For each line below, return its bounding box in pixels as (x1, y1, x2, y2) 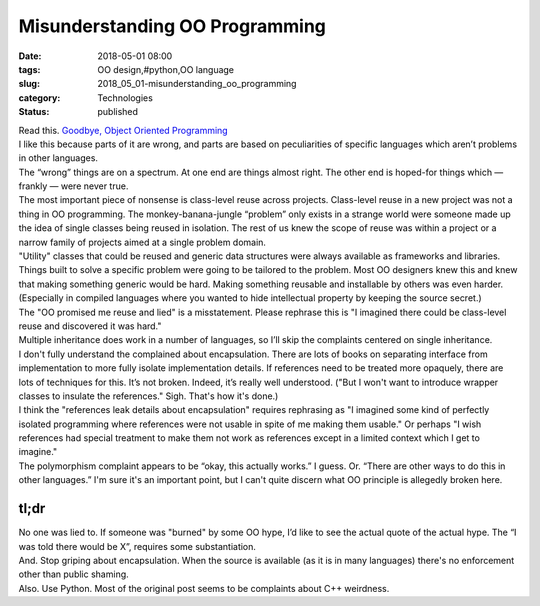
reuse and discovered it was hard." (18, 320, 162, 332)
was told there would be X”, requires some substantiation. (18, 540, 257, 552)
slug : (18, 78, 40, 90)
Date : (18, 50, 42, 62)
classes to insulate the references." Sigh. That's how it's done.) (18, 390, 279, 402)
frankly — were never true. (18, 180, 129, 192)
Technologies (97, 91, 154, 104)
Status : (18, 106, 50, 118)
